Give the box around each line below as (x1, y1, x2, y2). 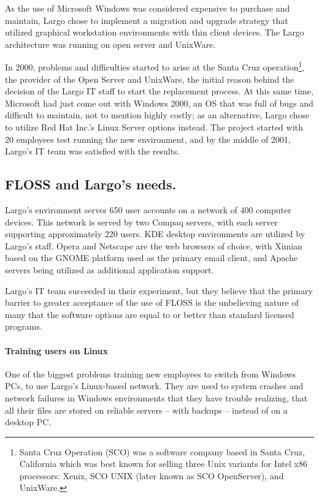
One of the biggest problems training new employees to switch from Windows (5, 367, 296, 380)
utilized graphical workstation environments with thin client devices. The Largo (5, 26, 304, 39)
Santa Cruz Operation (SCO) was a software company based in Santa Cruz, (19, 445, 305, 458)
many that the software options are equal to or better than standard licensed (5, 308, 294, 321)
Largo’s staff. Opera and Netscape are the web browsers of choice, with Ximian (5, 239, 302, 252)
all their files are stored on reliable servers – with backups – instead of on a (5, 403, 288, 416)
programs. (5, 320, 42, 333)
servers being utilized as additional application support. (5, 263, 214, 276)
